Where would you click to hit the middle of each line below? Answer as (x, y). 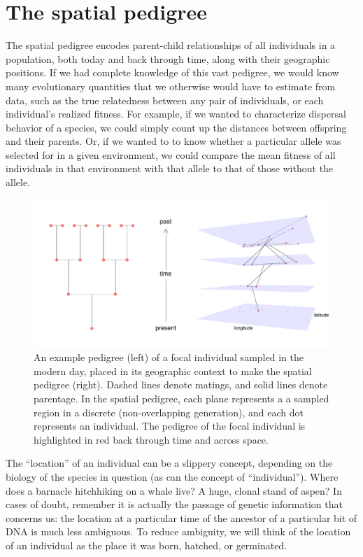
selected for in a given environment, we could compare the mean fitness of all (171, 154)
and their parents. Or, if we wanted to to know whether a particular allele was (173, 141)
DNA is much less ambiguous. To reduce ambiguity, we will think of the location (178, 531)
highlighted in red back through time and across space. (151, 439)
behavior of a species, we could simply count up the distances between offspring (176, 127)
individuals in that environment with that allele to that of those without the (170, 168)
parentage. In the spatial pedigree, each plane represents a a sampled (181, 399)
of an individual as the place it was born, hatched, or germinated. (147, 545)
